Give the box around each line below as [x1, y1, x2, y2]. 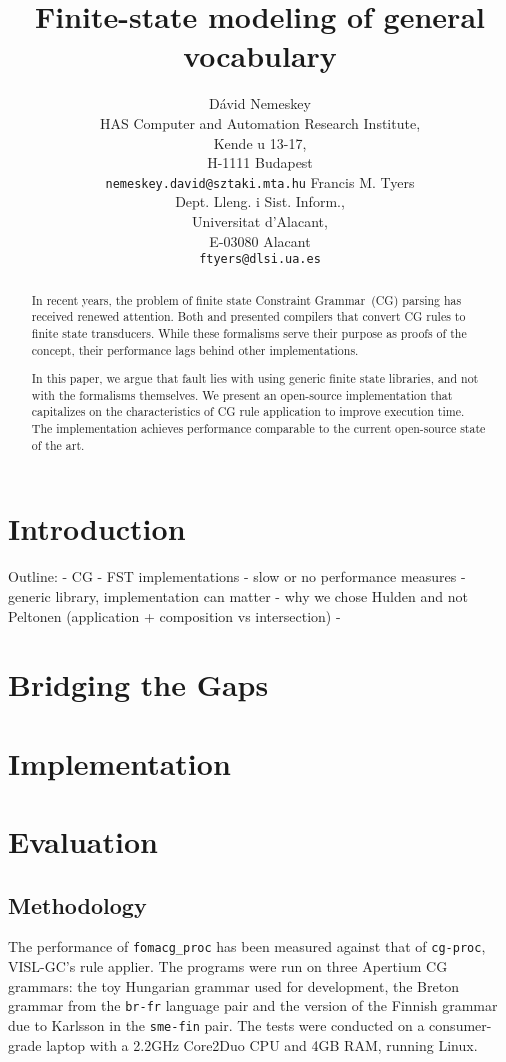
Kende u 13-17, [213, 132, 307, 153]
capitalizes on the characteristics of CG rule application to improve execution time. [31, 403, 465, 420]
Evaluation [8, 821, 158, 862]
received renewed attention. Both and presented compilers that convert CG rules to [31, 308, 466, 325]
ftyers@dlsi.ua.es [199, 252, 321, 267]
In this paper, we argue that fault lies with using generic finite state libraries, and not [31, 370, 479, 387]
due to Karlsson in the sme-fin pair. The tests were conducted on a [8, 1014, 425, 1035]
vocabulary [183, 35, 337, 76]
